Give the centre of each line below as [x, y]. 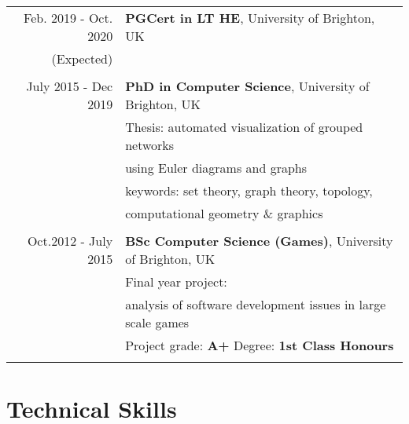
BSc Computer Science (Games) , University [259, 241]
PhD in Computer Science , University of [247, 86]
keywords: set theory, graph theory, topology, [249, 190]
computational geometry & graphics [224, 213]
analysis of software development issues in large [256, 304]
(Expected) [82, 58]
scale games [157, 322]
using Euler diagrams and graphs [216, 168]
